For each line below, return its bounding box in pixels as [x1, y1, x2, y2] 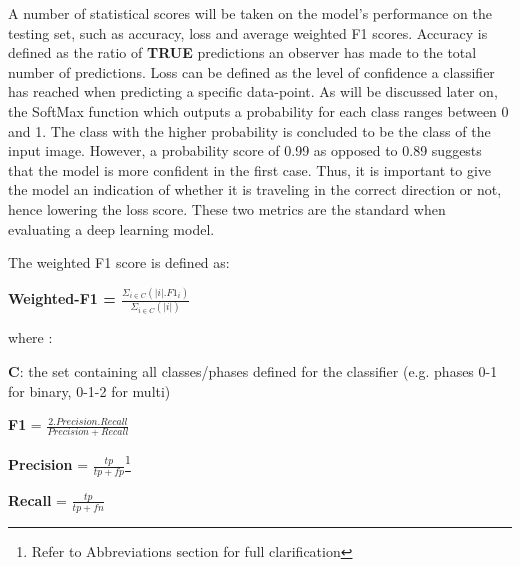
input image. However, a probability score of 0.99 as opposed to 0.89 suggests [8, 140, 482, 161]
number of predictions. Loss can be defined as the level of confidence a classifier [8, 61, 495, 82]
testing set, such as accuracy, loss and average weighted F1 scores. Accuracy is [8, 22, 488, 43]
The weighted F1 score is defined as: [8, 252, 230, 273]
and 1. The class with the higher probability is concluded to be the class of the [8, 120, 491, 141]
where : [8, 327, 53, 348]
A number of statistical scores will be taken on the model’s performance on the [8, 3, 492, 23]
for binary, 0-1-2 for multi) [8, 380, 171, 401]
